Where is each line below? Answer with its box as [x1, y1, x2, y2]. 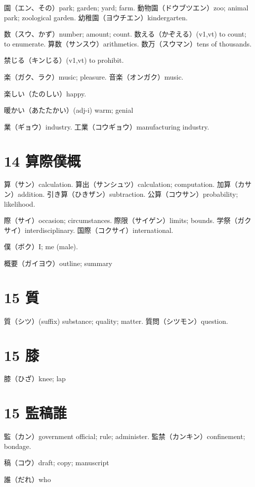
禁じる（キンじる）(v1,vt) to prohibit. [4, 55, 124, 65]
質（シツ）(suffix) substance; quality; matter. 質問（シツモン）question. [4, 315, 228, 326]
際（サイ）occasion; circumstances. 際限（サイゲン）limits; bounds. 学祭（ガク [4, 215, 252, 225]
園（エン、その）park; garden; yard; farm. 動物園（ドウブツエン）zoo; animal [4, 2, 249, 12]
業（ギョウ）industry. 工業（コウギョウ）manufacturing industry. [4, 121, 210, 132]
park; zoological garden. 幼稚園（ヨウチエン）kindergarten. [4, 12, 188, 22]
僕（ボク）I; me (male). [4, 241, 78, 252]
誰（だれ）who [4, 474, 51, 484]
